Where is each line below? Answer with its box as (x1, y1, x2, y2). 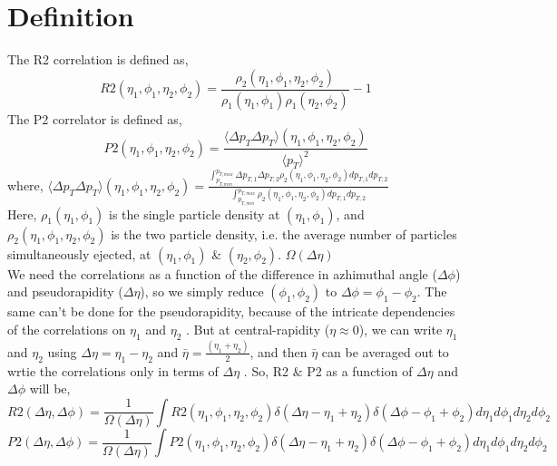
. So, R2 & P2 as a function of (243, 361, 413, 380)
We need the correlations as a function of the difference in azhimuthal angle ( (7, 264, 437, 283)
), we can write (358, 319, 443, 338)
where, (7, 175, 44, 194)
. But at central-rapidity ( (186, 319, 330, 338)
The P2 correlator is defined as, (7, 109, 182, 128)
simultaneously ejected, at (7, 244, 151, 263)
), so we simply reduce (140, 282, 264, 301)
